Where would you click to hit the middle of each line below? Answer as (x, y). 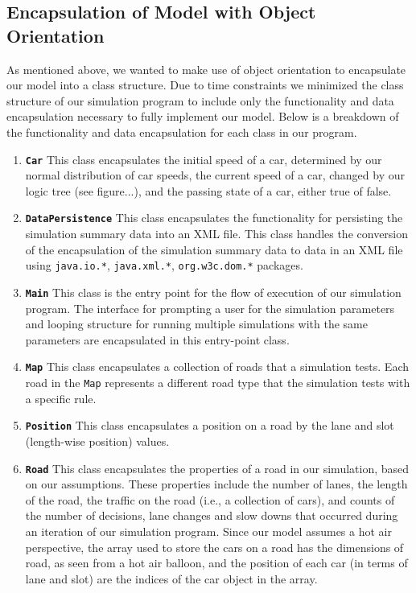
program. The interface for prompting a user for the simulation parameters (210, 308)
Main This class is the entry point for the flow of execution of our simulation (213, 292)
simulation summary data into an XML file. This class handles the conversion (217, 234)
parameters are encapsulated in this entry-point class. (157, 339)
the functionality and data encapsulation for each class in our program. (182, 132)
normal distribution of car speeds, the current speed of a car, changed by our (215, 175)
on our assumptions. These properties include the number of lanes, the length (216, 484)
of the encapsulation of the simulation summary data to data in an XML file (214, 249)
